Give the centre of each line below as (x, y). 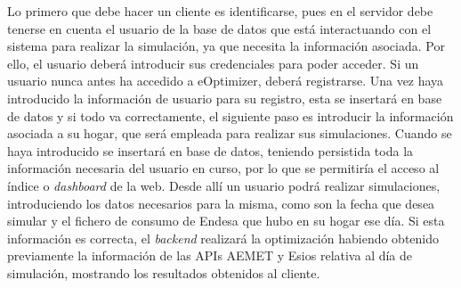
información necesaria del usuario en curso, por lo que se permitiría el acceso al (223, 168)
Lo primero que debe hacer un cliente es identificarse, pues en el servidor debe (220, 11)
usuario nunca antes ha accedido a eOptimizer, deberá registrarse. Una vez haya (226, 81)
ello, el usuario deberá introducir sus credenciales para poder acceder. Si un (213, 63)
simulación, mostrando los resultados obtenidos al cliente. (164, 272)
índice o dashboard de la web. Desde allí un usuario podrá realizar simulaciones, (224, 185)
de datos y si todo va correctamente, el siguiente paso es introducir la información (230, 115)
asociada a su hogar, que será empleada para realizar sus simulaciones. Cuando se (230, 133)
